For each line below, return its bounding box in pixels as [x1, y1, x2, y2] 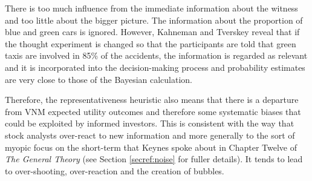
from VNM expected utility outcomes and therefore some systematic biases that [5, 105, 301, 117]
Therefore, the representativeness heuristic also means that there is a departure [5, 93, 299, 106]
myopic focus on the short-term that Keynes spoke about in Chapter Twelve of [5, 140, 297, 153]
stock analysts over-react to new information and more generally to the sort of [5, 128, 295, 141]
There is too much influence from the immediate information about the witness [5, 2, 298, 14]
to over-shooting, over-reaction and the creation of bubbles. [5, 164, 224, 177]
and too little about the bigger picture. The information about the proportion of [5, 13, 303, 26]
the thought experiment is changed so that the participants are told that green [5, 37, 296, 50]
